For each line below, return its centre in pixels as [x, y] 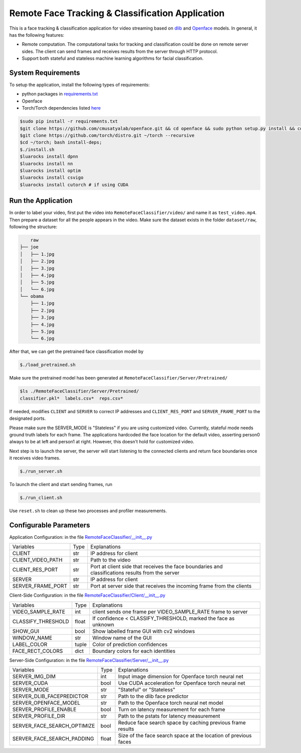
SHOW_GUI [26, 631]
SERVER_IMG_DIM [34, 677]
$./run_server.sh [41, 472]
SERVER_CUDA [30, 683]
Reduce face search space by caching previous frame [182, 723]
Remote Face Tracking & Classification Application [117, 13]
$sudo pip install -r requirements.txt [69, 121]
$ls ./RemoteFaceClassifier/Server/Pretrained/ [79, 391]
